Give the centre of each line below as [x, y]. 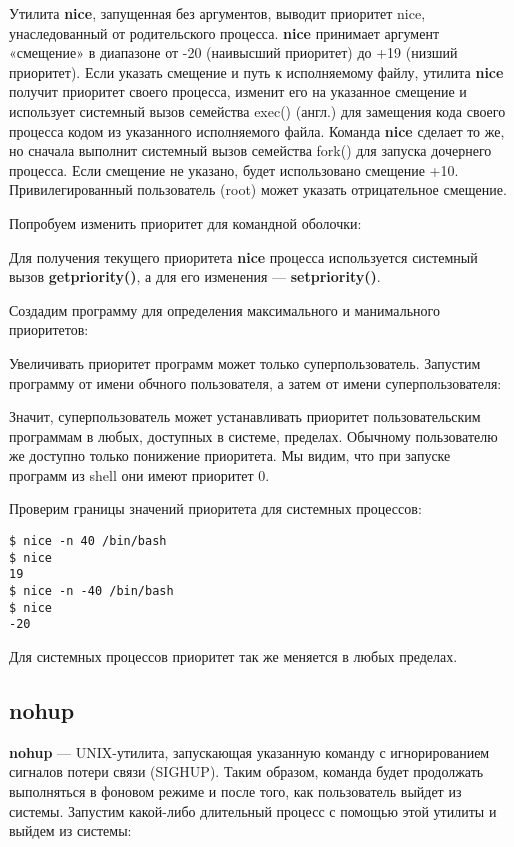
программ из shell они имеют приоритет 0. [139, 474]
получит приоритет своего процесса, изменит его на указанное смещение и [238, 91]
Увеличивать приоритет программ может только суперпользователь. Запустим [245, 362]
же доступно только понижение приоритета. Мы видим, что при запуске [230, 455]
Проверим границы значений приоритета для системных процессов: [215, 508]
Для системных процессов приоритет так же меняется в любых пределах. [233, 656]
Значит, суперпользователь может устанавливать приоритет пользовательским [245, 416]
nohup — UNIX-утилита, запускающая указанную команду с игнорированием [249, 751]
